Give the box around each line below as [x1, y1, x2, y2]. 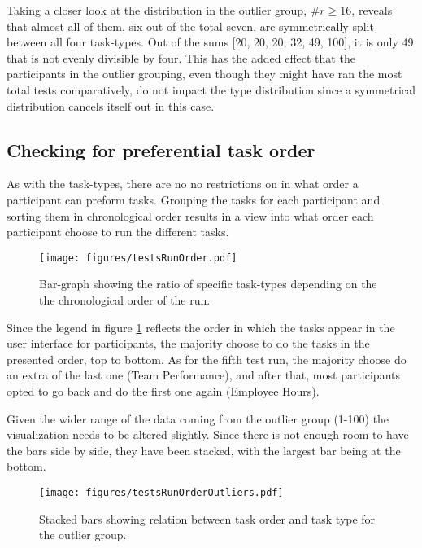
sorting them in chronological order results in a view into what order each [7, 207, 374, 224]
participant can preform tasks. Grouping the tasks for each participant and [7, 191, 381, 208]
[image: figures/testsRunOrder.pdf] [39, 252, 237, 264]
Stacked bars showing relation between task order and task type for [39, 510, 376, 527]
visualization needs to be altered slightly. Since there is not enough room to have [7, 426, 409, 443]
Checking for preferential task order [7, 137, 315, 162]
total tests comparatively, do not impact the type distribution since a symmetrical [7, 81, 415, 98]
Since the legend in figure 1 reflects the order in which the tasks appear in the [7, 318, 395, 335]
